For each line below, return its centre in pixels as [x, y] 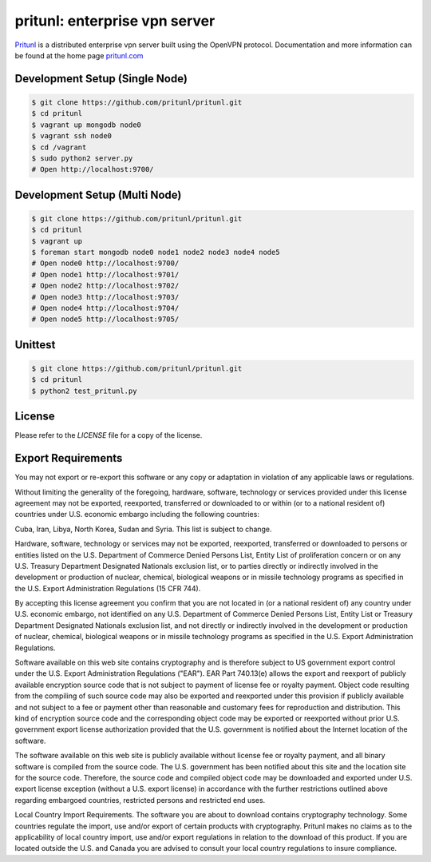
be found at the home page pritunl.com [79, 55]
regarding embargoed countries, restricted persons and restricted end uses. [140, 800]
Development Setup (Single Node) [101, 79]
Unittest [35, 345]
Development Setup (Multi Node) [98, 195]
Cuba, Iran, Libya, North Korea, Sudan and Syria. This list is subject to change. [143, 529]
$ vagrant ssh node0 [71, 136]
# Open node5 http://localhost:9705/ [105, 319]
